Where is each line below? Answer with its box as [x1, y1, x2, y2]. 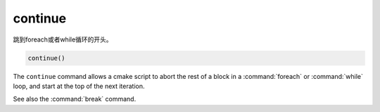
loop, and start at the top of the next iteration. [13, 82, 145, 90]
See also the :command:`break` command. [13, 95, 137, 104]
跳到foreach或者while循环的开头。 [13, 35, 113, 44]
